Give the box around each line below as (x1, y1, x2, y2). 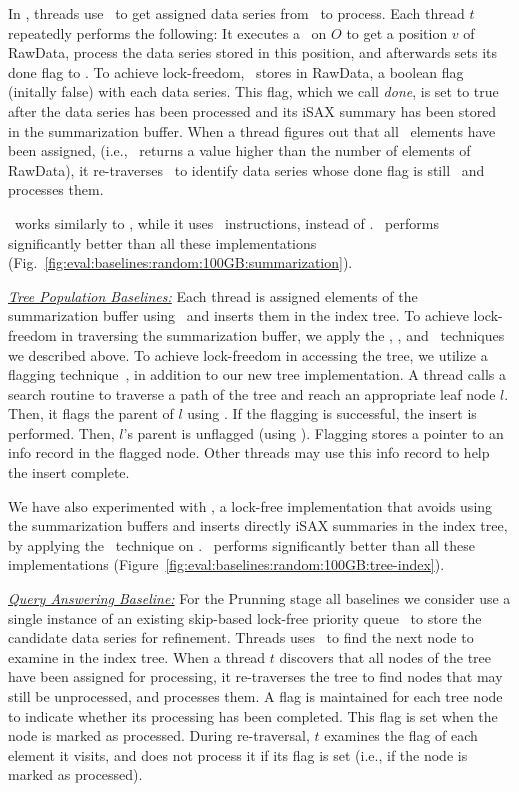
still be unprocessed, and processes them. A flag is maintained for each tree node (8, 686, 503, 706)
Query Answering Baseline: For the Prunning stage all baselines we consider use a (8, 588, 511, 609)
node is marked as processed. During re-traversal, (8, 725, 310, 746)
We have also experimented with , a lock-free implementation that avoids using (8, 495, 493, 516)
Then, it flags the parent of (8, 403, 174, 424)
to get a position (346, 22, 448, 43)
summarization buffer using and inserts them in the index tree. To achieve (8, 305, 469, 326)
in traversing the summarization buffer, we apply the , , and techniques (61, 324, 505, 345)
